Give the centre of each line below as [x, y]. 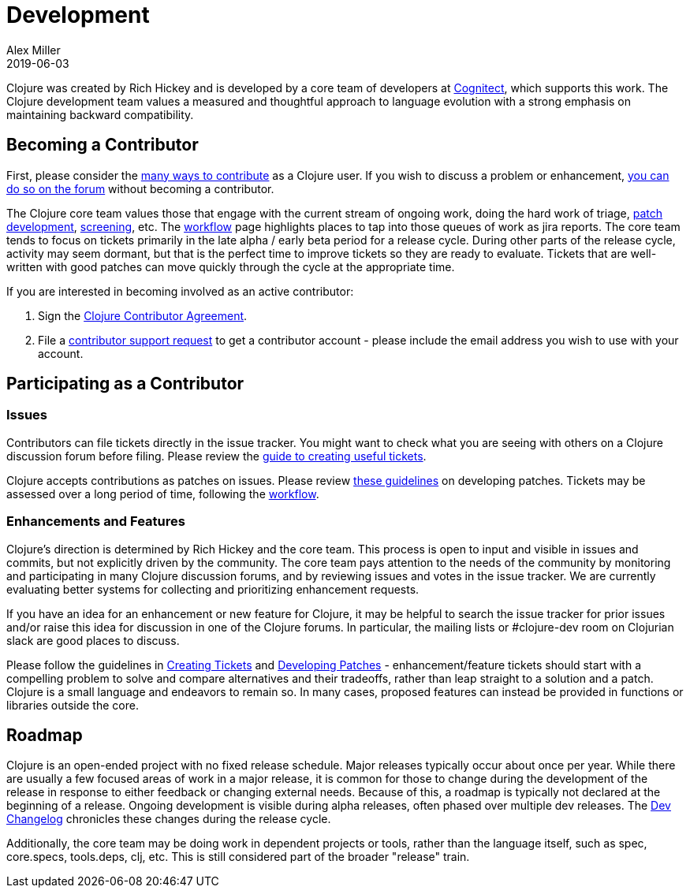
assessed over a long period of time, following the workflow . [163, 494]
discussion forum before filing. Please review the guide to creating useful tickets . [216, 456]
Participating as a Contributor [125, 384]
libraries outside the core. [73, 705]
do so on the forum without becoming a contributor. [140, 188]
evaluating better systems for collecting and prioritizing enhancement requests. [213, 589]
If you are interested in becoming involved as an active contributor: [180, 291]
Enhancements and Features [96, 521]
